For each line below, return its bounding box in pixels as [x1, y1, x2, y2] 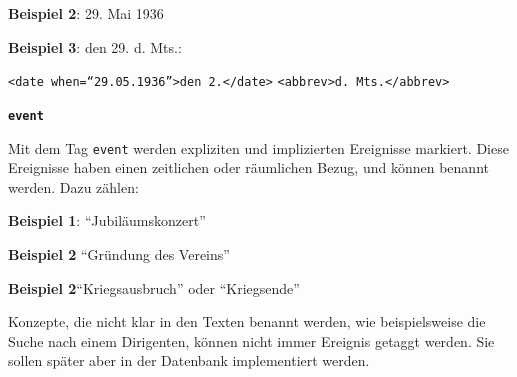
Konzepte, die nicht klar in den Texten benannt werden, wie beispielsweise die [8, 311, 486, 332]
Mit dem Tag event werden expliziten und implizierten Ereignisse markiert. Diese [8, 137, 509, 158]
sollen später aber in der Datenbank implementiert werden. [8, 350, 370, 371]
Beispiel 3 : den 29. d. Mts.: [8, 36, 182, 57]
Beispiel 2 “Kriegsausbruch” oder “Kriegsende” [8, 277, 300, 298]
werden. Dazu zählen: [8, 176, 139, 197]
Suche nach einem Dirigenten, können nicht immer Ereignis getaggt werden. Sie [8, 330, 495, 351]
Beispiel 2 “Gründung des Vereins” [8, 243, 230, 264]
